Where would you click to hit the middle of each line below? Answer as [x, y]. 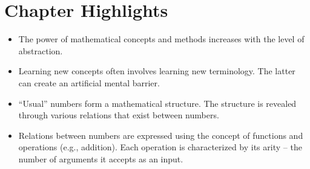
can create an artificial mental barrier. [89, 82]
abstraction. [41, 50]
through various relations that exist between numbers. [119, 115]
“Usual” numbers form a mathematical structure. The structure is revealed [157, 103]
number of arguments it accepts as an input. [101, 158]
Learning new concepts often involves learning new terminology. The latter [157, 71]
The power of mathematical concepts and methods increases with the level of [161, 39]
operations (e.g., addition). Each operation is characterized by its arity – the [160, 147]
